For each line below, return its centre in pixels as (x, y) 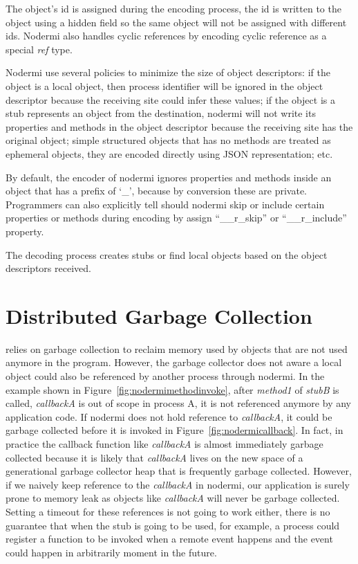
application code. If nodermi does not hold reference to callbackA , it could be (169, 416)
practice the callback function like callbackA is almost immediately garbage (164, 443)
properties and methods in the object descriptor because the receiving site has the (179, 126)
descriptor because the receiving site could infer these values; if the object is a (170, 99)
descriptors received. (48, 268)
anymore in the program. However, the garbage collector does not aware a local (174, 362)
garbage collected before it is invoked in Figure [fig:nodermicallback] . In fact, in (175, 430)
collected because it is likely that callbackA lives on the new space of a (154, 457)
